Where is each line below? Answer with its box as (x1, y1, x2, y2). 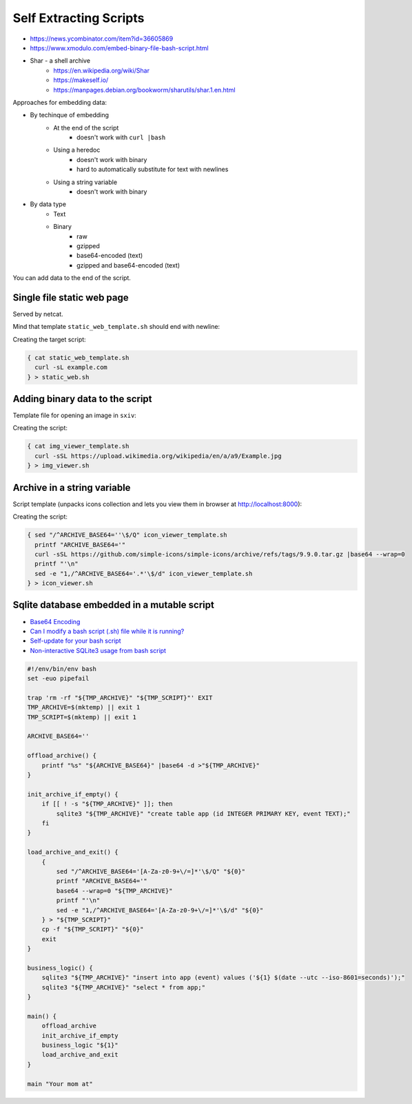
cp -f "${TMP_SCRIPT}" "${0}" (41, 925, 144, 934)
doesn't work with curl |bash (76, 133, 166, 141)
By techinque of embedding (30, 111, 110, 119)
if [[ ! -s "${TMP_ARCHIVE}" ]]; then (41, 800, 173, 808)
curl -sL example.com (34, 363, 108, 372)
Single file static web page (12, 292, 129, 303)
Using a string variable (53, 178, 117, 186)
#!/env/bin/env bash (27, 665, 96, 672)
